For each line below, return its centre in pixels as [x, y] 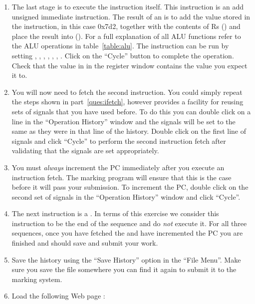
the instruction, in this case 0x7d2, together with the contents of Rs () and [126, 26]
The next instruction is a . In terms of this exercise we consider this [115, 213]
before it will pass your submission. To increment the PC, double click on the [130, 187]
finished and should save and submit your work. [85, 243]
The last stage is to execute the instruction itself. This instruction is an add [128, 6]
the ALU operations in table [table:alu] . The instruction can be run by [120, 46]
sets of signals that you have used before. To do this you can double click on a [131, 111]
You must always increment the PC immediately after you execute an [118, 167]
